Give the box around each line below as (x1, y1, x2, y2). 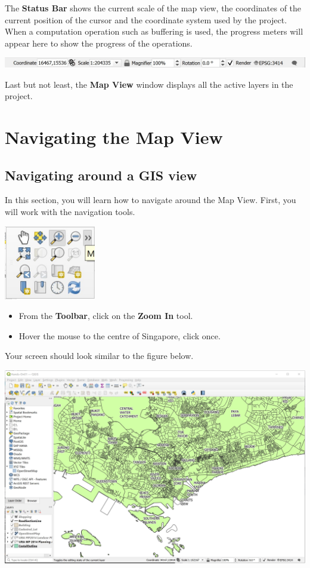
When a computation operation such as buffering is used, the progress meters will (5, 25, 303, 38)
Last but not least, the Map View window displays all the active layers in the (5, 78, 293, 90)
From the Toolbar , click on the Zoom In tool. (18, 309, 193, 322)
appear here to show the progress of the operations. (5, 36, 193, 49)
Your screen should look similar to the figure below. (5, 349, 194, 362)
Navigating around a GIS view (5, 165, 197, 184)
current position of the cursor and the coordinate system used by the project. (5, 13, 287, 26)
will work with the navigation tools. (5, 205, 135, 218)
